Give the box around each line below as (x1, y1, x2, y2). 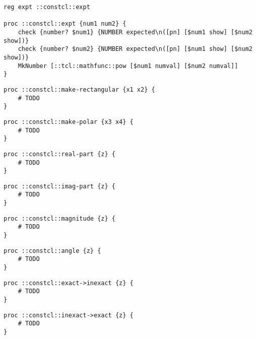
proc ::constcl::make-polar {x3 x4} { (4, 118, 134, 125)
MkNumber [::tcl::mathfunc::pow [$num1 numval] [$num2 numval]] (18, 62, 238, 70)
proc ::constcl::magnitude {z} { (4, 215, 115, 222)
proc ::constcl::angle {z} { (4, 247, 101, 254)
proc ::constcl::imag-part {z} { (4, 182, 115, 190)
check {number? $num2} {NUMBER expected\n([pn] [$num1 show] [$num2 (18, 45, 252, 53)
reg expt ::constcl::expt (4, 4, 90, 11)
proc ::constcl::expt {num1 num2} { (4, 20, 126, 28)
